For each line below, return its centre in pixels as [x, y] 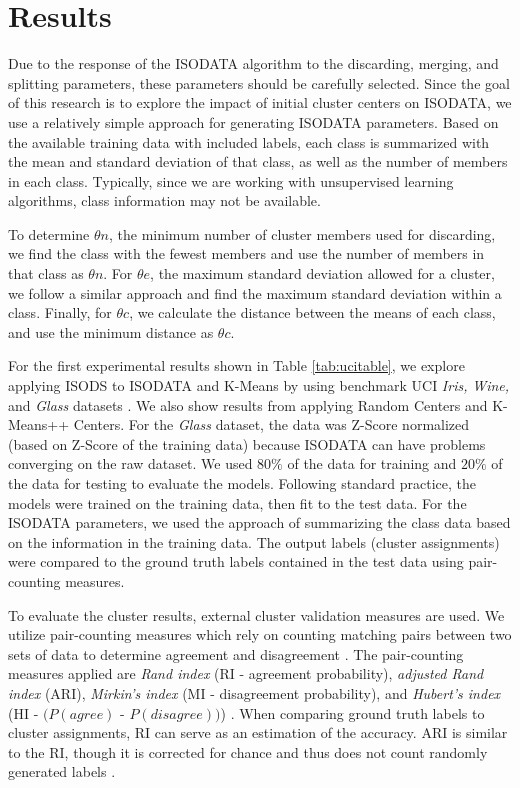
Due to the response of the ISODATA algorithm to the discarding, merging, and [253, 63]
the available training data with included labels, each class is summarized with [249, 141]
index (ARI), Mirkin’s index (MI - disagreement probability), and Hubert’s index [254, 692]
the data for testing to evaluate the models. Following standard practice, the [242, 483]
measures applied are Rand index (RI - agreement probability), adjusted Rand [246, 673]
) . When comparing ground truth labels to [352, 712]
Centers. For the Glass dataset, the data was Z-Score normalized [271, 424]
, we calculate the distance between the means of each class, [312, 312]
